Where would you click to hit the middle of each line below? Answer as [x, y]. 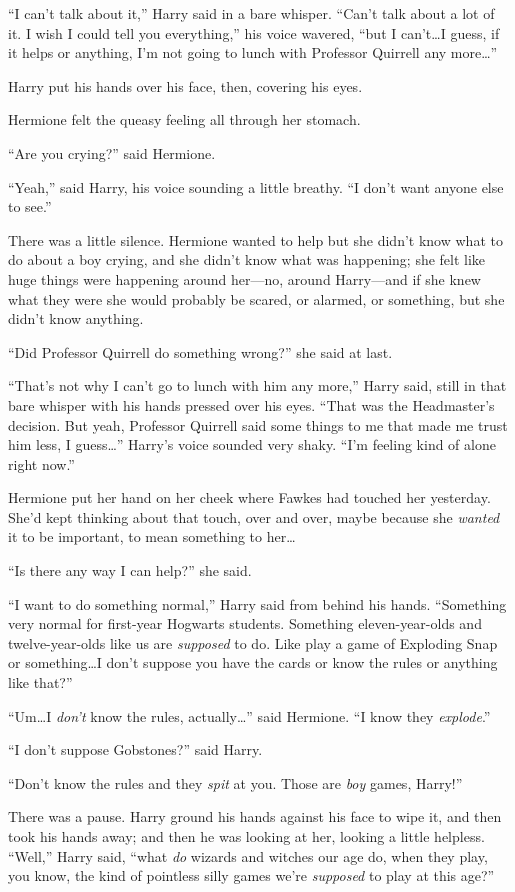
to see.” [30, 206]
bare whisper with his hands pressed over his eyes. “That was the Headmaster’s [251, 404]
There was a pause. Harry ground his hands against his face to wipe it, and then [255, 816]
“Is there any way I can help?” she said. [130, 570]
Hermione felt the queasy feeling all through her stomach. [184, 119]
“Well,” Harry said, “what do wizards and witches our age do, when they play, [248, 855]
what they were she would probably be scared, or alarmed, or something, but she [256, 298]
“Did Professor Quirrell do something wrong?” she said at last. [200, 351]
